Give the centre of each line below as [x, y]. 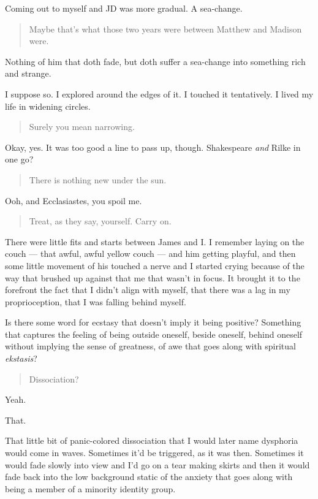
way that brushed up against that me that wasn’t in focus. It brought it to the [153, 277]
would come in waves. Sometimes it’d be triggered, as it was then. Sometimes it [154, 453]
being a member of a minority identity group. [90, 488]
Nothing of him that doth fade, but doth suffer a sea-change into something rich [155, 61]
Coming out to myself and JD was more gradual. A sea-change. [124, 8]
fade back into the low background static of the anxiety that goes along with [149, 477]
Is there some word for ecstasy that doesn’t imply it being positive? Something [153, 322]
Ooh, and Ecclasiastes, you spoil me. [74, 200]
